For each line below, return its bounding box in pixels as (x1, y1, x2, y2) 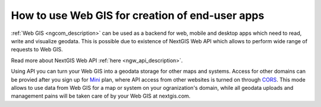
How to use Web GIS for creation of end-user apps (11, 9, 265, 22)
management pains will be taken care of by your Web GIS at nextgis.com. (11, 92, 191, 100)
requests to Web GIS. (11, 46, 64, 53)
